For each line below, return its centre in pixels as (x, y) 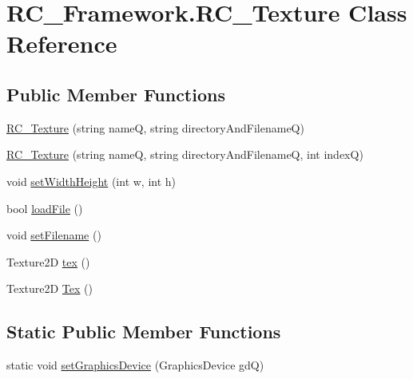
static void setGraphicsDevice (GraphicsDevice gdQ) (135, 365)
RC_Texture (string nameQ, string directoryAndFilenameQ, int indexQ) (185, 154)
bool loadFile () (45, 208)
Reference (62, 43)
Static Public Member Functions (144, 332)
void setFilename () (54, 235)
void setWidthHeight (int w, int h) (91, 181)
